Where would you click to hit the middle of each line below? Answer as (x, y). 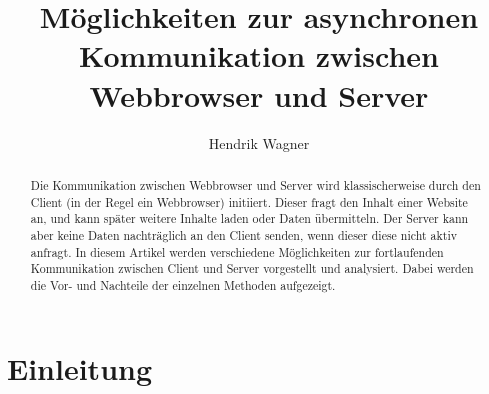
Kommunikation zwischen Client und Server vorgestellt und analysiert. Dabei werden (252, 268)
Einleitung (80, 368)
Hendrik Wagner (259, 142)
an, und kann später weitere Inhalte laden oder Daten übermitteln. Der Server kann (249, 218)
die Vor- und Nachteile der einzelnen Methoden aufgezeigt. (183, 284)
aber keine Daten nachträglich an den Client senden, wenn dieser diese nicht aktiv (243, 234)
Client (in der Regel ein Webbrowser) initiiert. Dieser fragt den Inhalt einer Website (249, 201)
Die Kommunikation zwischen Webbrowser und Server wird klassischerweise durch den (255, 184)
